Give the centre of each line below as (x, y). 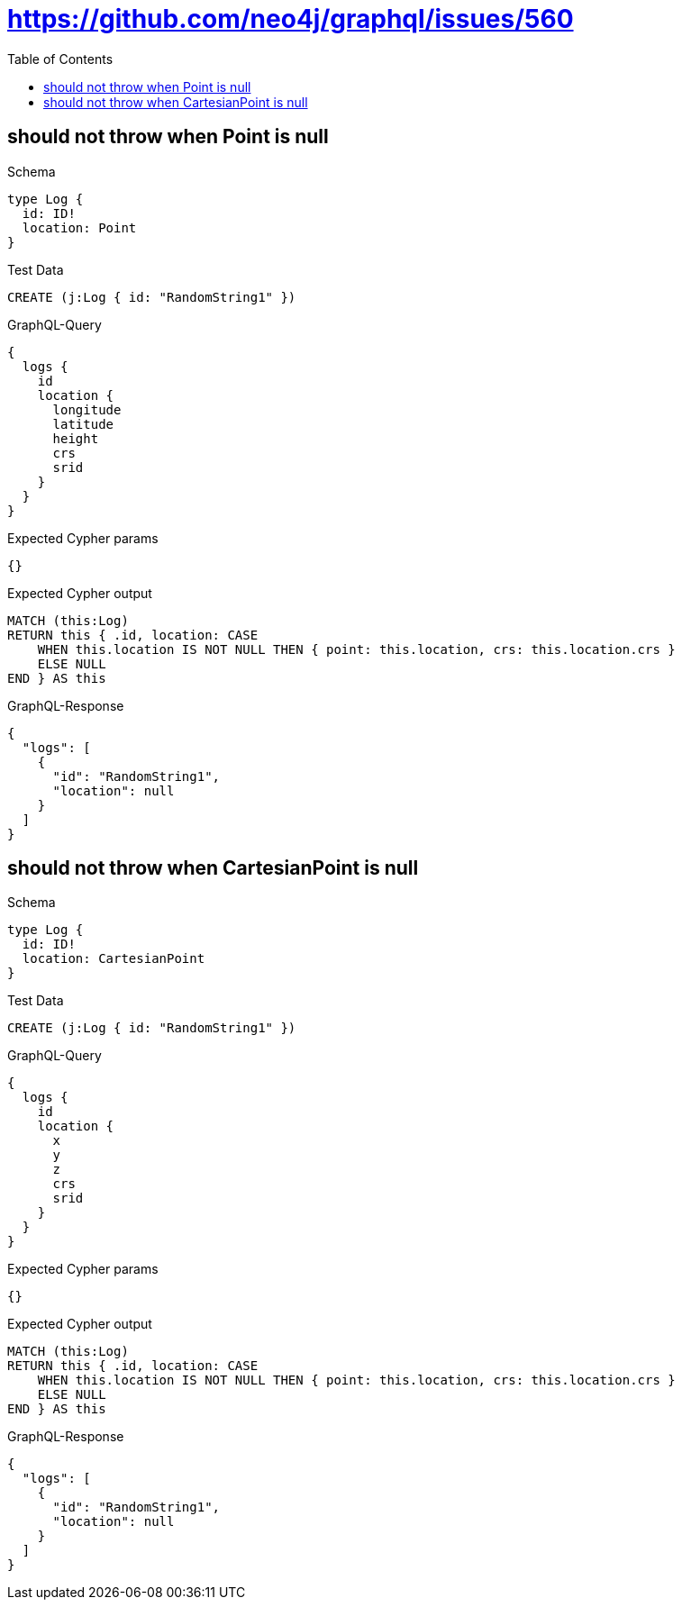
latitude (83, 424)
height (76, 438)
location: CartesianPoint (114, 959)
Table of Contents (60, 59)
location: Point (79, 227)
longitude (87, 409)
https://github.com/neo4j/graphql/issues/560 (291, 19)
